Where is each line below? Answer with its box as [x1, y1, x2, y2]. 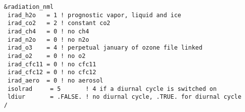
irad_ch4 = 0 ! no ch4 [7, 28, 89, 35]
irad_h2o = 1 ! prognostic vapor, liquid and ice [7, 11, 181, 19]
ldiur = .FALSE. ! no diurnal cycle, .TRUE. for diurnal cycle [7, 93, 242, 101]
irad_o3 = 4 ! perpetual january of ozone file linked [7, 44, 202, 52]
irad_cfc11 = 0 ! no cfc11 [7, 60, 97, 68]
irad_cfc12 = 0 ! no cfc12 [7, 69, 97, 76]
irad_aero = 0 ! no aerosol [7, 77, 103, 84]
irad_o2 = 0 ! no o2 [7, 52, 86, 59]
